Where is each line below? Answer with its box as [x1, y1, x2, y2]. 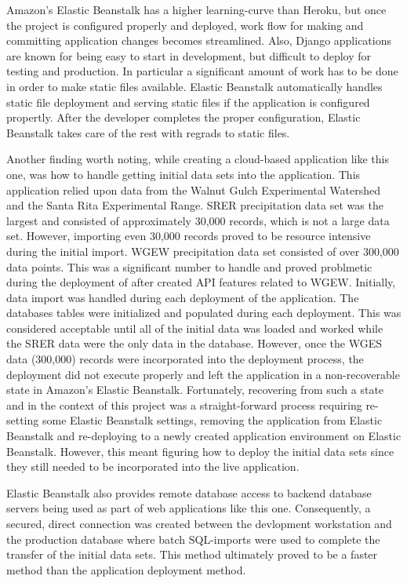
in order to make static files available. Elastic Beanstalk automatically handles [6, 78, 383, 94]
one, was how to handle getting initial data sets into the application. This [6, 166, 361, 182]
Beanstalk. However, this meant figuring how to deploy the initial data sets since [6, 443, 394, 459]
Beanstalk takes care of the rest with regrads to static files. [6, 124, 290, 140]
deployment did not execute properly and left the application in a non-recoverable [6, 366, 400, 382]
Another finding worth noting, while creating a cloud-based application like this [6, 151, 389, 167]
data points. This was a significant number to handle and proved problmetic [6, 258, 372, 275]
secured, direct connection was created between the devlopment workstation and [6, 516, 392, 531]
